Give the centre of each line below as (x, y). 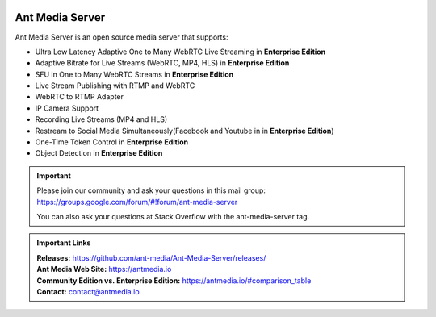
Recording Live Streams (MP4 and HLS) (101, 119)
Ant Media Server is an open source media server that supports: (122, 37)
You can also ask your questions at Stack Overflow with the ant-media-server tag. (173, 216)
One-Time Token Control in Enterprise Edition (112, 142)
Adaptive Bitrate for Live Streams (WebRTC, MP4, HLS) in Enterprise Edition (162, 63)
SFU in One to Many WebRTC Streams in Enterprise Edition (134, 74)
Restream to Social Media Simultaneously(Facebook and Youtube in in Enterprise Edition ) (184, 131)
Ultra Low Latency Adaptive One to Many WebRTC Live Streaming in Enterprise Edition (180, 52)
